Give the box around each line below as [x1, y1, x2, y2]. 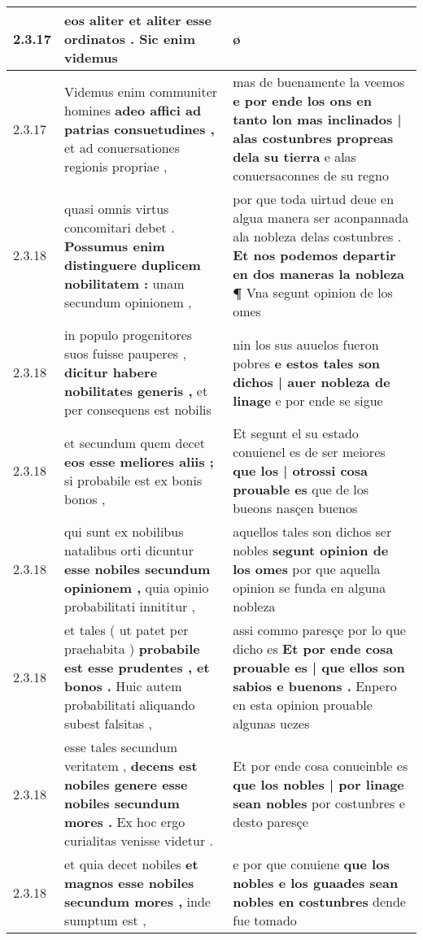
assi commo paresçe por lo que [233, 620, 406, 639]
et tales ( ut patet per [64, 620, 189, 639]
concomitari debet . [64, 217, 175, 237]
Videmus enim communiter [64, 81, 218, 101]
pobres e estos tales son [233, 353, 381, 372]
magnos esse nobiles [64, 873, 194, 892]
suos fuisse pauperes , [64, 344, 186, 363]
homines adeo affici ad [64, 100, 202, 120]
